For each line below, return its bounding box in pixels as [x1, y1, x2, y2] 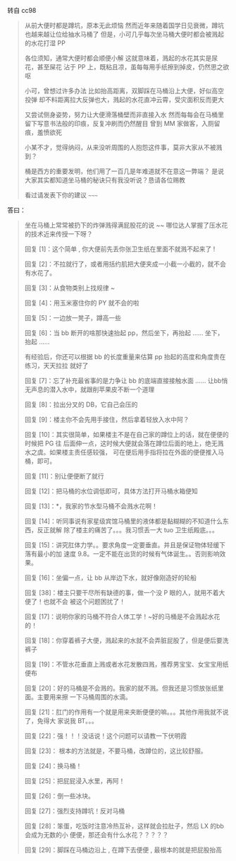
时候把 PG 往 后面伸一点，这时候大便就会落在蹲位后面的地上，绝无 [24, 439, 218, 447]
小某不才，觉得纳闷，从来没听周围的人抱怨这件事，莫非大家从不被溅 [24, 143, 223, 151]
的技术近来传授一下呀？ [24, 230, 93, 238]
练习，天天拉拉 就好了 [24, 361, 89, 370]
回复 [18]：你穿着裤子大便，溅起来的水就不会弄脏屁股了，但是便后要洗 [24, 636, 229, 645]
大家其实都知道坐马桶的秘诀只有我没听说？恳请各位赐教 [24, 176, 185, 184]
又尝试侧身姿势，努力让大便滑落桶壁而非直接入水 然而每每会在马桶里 [24, 110, 224, 119]
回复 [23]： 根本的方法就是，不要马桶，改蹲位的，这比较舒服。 [24, 746, 208, 755]
